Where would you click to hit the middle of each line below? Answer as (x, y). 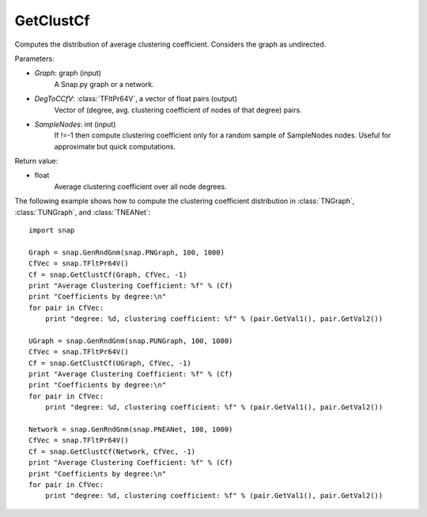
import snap (52, 230)
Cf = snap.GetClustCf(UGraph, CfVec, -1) (110, 363)
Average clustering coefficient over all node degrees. (140, 187)
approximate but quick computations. (115, 146)
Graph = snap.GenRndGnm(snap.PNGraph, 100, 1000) (127, 252)
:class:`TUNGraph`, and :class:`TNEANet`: (83, 212)
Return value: (36, 161)
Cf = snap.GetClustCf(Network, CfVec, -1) (112, 451)
